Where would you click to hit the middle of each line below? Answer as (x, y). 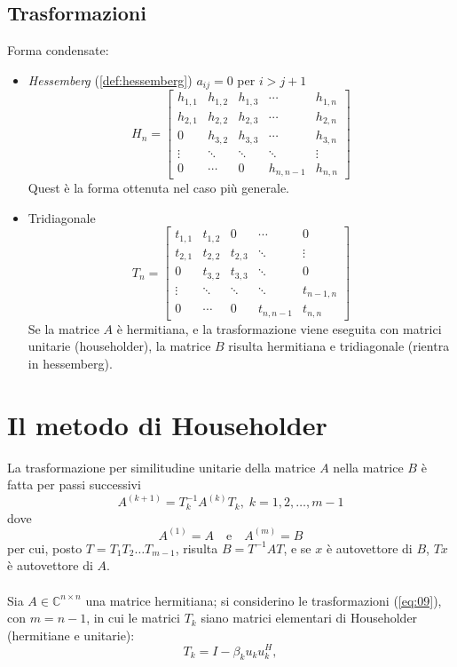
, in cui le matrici (133, 618)
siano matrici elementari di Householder (309, 618)
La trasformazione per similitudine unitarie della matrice (162, 467)
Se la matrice (63, 328)
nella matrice (368, 467)
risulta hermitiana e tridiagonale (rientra (339, 346)
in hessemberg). (70, 364)
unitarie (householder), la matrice (119, 346)
